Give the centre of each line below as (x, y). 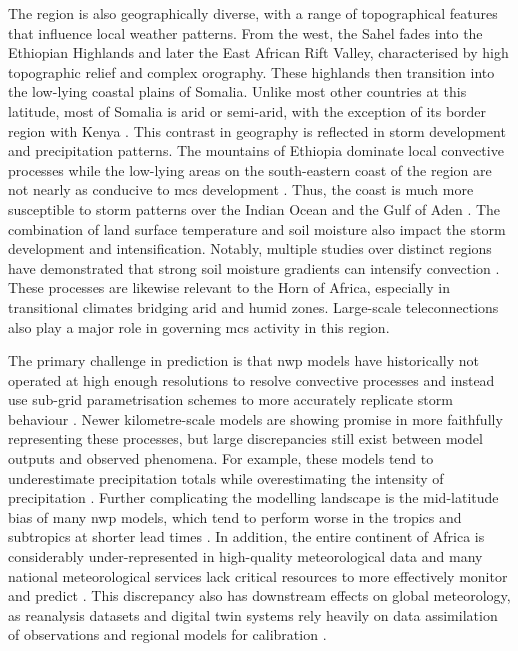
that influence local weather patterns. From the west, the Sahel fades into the (245, 32)
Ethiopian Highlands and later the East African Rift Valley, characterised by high (258, 52)
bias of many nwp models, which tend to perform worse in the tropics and (235, 516)
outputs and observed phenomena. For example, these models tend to (221, 458)
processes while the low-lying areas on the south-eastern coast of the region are (250, 169)
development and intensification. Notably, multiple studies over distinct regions (250, 248)
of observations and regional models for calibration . (167, 634)
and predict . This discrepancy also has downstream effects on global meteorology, (259, 595)
